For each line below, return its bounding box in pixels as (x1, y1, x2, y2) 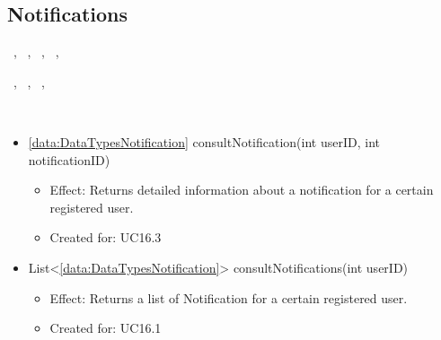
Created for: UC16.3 (49, 228, 162, 247)
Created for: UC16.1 (49, 318, 162, 337)
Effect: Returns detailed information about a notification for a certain (49, 180, 434, 199)
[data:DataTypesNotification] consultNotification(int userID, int (28, 132, 380, 151)
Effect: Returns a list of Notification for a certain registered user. (49, 288, 408, 307)
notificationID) (28, 150, 110, 169)
